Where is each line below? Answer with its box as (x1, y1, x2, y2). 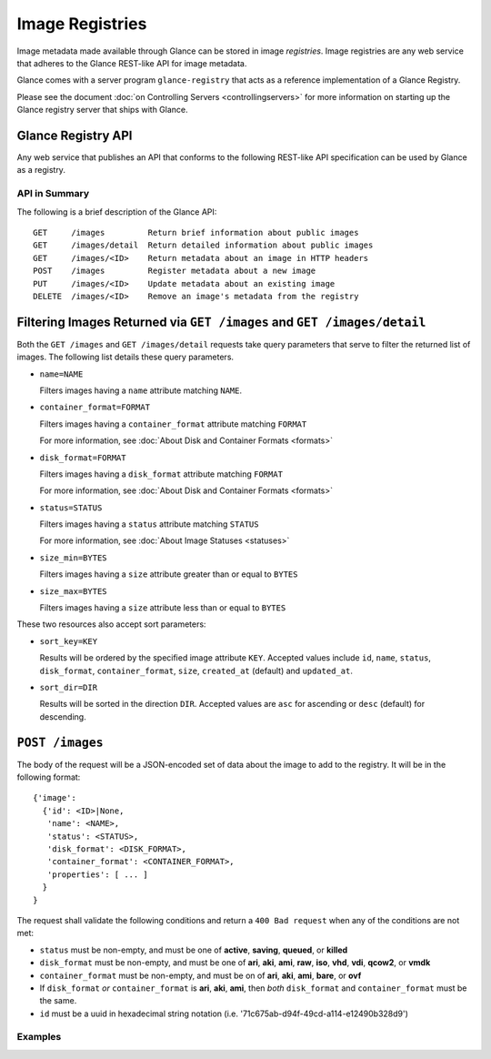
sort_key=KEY (39, 636, 98, 646)
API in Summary (16, 187, 90, 200)
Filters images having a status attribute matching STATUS (39, 519, 259, 529)
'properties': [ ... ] (46, 869, 149, 880)
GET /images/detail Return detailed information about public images (33, 240, 374, 250)
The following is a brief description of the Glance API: (16, 206, 217, 217)
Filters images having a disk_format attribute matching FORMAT (39, 469, 284, 479)
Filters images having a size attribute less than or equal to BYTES (39, 602, 286, 613)
